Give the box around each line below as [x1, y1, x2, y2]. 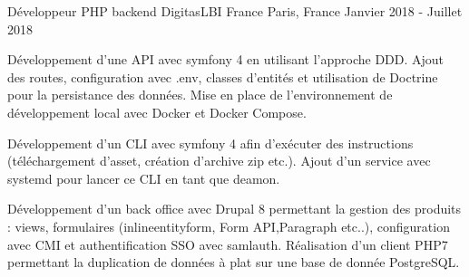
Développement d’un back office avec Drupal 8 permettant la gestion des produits [7, 199, 462, 218]
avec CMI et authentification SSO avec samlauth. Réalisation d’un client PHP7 [7, 234, 448, 253]
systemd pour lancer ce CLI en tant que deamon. [7, 168, 280, 187]
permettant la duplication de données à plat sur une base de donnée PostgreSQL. [7, 253, 460, 272]
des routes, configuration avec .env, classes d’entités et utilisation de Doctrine [7, 67, 438, 86]
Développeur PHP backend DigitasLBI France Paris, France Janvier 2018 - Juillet [7, 2, 463, 20]
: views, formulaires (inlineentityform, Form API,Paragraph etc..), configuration [7, 216, 450, 235]
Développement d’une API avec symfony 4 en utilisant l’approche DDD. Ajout [7, 50, 445, 69]
